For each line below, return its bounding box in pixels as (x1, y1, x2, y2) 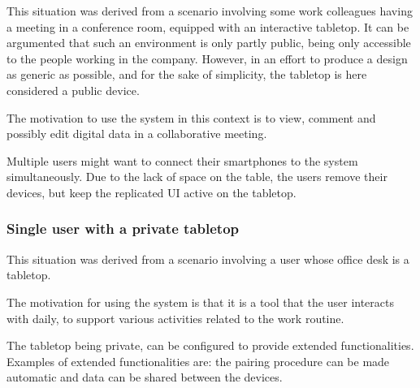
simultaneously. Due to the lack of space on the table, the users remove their (6, 168, 388, 185)
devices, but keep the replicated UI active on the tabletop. (6, 183, 297, 200)
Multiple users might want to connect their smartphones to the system (6, 152, 358, 169)
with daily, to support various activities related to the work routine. (6, 309, 344, 326)
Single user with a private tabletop (6, 218, 239, 239)
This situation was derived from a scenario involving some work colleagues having (6, 2, 413, 19)
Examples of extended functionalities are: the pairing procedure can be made (6, 352, 390, 369)
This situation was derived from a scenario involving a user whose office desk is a (6, 250, 409, 267)
